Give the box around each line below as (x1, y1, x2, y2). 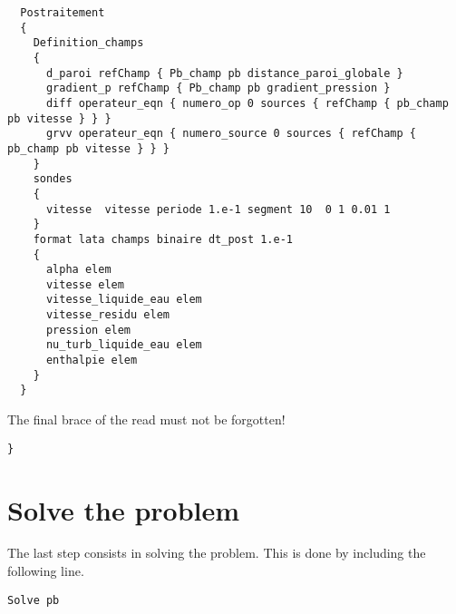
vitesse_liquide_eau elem (45, 293, 202, 307)
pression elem (45, 323, 131, 336)
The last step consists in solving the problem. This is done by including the (7, 543, 426, 562)
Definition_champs (33, 36, 144, 50)
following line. (7, 561, 84, 580)
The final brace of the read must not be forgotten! (7, 410, 286, 429)
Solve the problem (7, 491, 240, 528)
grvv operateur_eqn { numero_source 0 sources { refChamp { (45, 127, 417, 141)
